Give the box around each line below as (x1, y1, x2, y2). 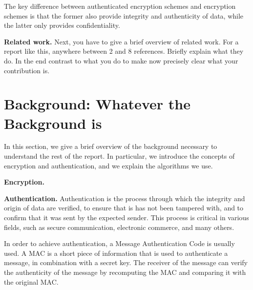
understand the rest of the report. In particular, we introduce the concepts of (4, 151, 235, 161)
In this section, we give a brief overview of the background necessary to (4, 141, 217, 151)
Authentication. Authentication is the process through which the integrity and (4, 193, 245, 203)
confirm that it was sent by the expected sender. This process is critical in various (4, 212, 249, 223)
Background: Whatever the (4, 94, 190, 114)
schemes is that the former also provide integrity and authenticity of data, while (4, 10, 244, 21)
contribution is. (4, 65, 50, 75)
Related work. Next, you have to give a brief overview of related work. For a (4, 36, 239, 46)
